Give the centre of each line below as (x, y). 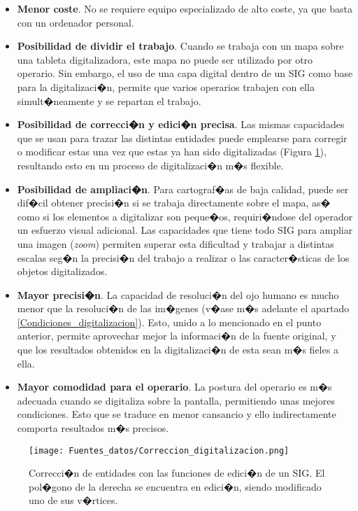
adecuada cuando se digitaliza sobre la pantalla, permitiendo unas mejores (176, 400)
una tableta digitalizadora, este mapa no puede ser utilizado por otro (165, 59)
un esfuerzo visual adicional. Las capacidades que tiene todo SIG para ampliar (185, 230)
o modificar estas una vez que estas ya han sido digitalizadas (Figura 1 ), (172, 152)
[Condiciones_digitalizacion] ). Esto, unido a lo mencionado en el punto (169, 322)
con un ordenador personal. (76, 22)
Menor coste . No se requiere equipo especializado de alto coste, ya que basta (185, 8)
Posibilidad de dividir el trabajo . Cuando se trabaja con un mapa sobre (180, 46)
